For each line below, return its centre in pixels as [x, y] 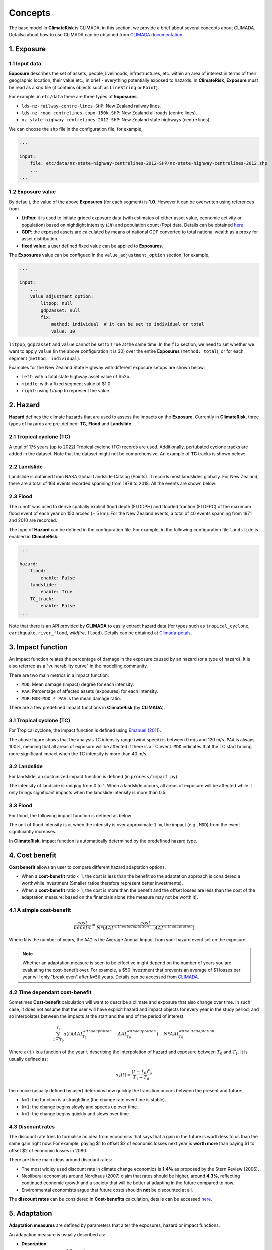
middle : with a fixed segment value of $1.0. [67, 384]
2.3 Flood [21, 496]
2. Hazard [24, 405]
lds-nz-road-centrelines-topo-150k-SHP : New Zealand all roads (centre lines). [109, 113]
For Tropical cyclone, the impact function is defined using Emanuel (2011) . [85, 730]
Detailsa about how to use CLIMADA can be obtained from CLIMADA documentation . [97, 34]
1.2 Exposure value [33, 192]
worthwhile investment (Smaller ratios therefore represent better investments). [102, 883]
